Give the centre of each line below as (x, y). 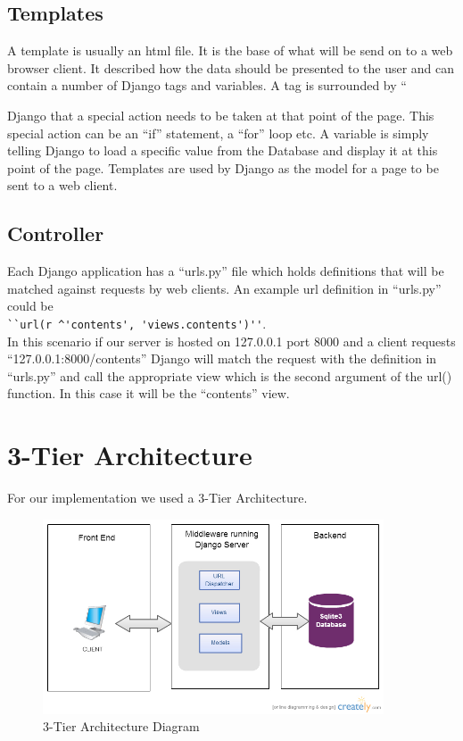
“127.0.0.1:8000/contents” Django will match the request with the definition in (222, 358)
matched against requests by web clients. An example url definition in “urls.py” (224, 288)
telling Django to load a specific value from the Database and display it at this (223, 150)
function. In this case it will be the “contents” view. (149, 393)
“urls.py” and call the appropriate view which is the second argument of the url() (230, 375)
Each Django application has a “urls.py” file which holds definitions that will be (226, 271)
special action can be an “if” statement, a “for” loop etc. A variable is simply (218, 133)
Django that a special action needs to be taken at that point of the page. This (221, 115)
